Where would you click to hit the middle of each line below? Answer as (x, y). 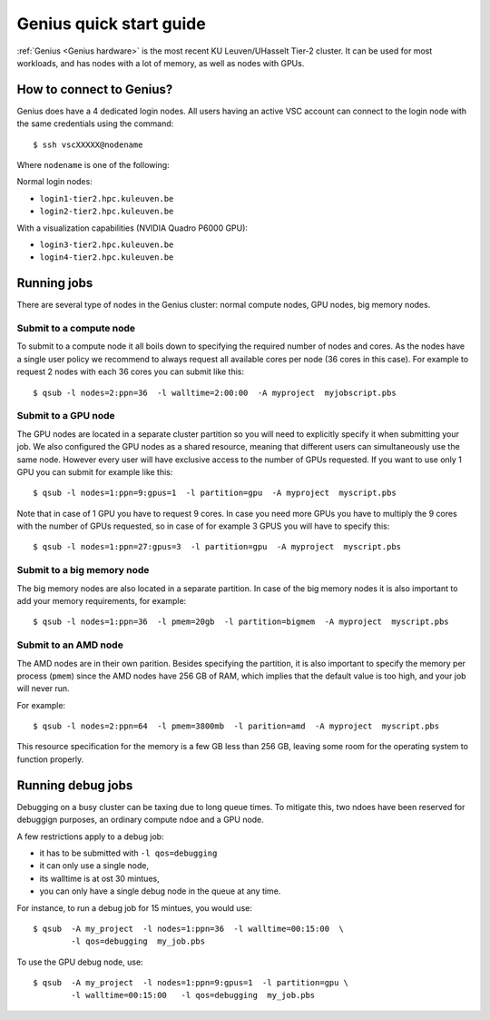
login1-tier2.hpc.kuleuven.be (107, 198)
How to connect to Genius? (95, 89)
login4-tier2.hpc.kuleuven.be (107, 257)
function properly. (50, 759)
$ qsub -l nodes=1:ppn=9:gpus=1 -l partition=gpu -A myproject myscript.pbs (215, 493)
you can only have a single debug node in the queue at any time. (160, 891)
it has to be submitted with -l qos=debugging (128, 853)
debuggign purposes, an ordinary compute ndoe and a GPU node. (141, 820)
